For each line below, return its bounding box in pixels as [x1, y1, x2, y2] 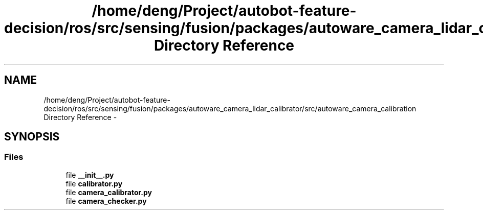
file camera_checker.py [65, 196, 147, 205]
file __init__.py [65, 170, 114, 179]
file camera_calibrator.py [65, 187, 152, 197]
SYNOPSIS [4, 130, 60, 144]
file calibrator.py [65, 179, 123, 188]
